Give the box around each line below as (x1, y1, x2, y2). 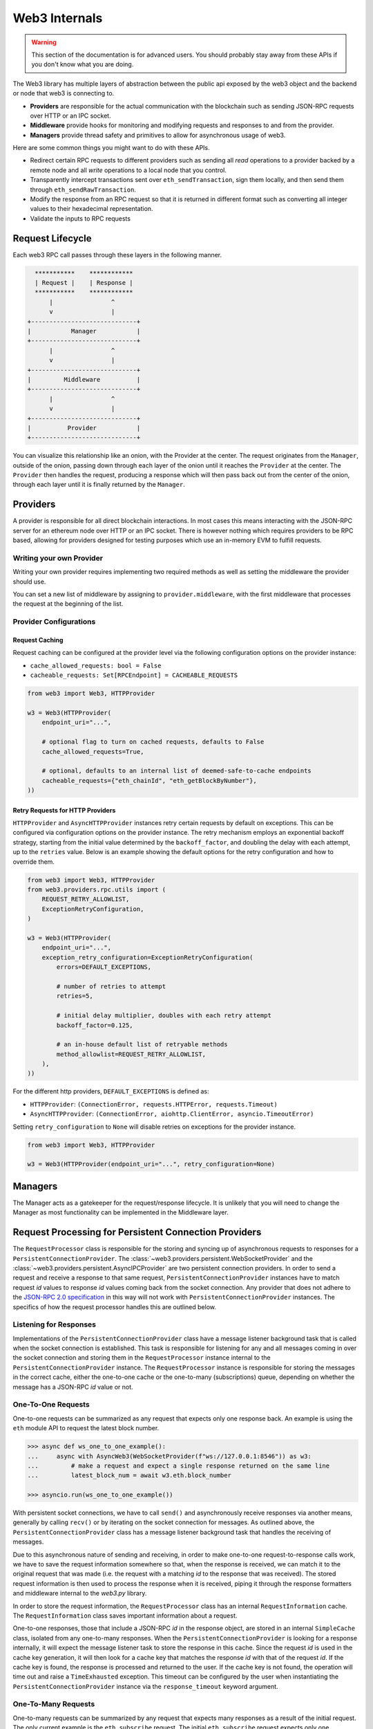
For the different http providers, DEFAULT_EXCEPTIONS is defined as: (12, 1087, 210, 1095)
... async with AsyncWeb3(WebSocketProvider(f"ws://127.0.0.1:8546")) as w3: (27, 1452, 312, 1460)
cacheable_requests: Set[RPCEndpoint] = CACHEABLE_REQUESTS (30, 672, 238, 679)
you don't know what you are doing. (31, 60, 134, 68)
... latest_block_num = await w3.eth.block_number (27, 1472, 231, 1479)
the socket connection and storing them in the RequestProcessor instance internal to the (12, 1353, 271, 1362)
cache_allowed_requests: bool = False (30, 661, 162, 669)
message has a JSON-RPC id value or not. (12, 1383, 134, 1391)
